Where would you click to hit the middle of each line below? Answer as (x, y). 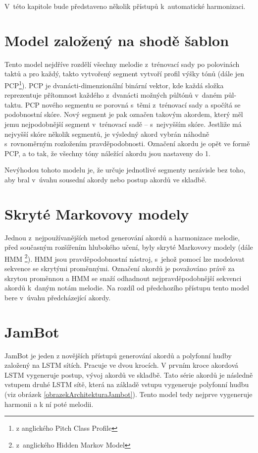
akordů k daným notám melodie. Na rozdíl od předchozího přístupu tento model (127, 288)
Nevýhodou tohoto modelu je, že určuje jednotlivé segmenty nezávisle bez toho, (125, 170)
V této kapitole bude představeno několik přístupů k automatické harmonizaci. (125, 6)
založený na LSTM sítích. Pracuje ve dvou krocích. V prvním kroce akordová (121, 365)
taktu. (14, 104)
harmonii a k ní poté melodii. (49, 404)
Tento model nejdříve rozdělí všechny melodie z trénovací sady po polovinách (122, 64)
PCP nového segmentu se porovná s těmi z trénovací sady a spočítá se (133, 104)
